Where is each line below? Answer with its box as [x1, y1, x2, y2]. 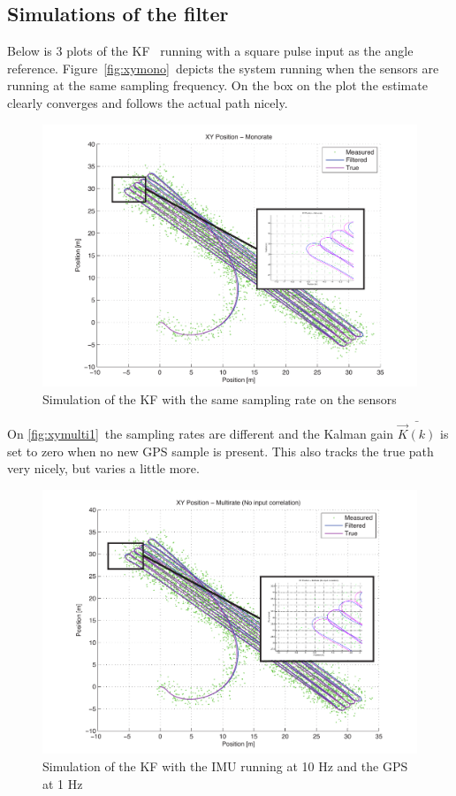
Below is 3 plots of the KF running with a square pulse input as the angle [7, 42, 414, 60]
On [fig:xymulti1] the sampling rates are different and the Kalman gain [7, 425, 394, 443]
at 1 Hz [42, 774, 83, 792]
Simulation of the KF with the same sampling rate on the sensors [42, 390, 397, 409]
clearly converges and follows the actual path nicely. [7, 93, 288, 111]
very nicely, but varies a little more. [7, 459, 200, 478]
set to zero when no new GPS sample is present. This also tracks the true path [7, 441, 434, 460]
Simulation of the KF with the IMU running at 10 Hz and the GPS [42, 756, 408, 775]
